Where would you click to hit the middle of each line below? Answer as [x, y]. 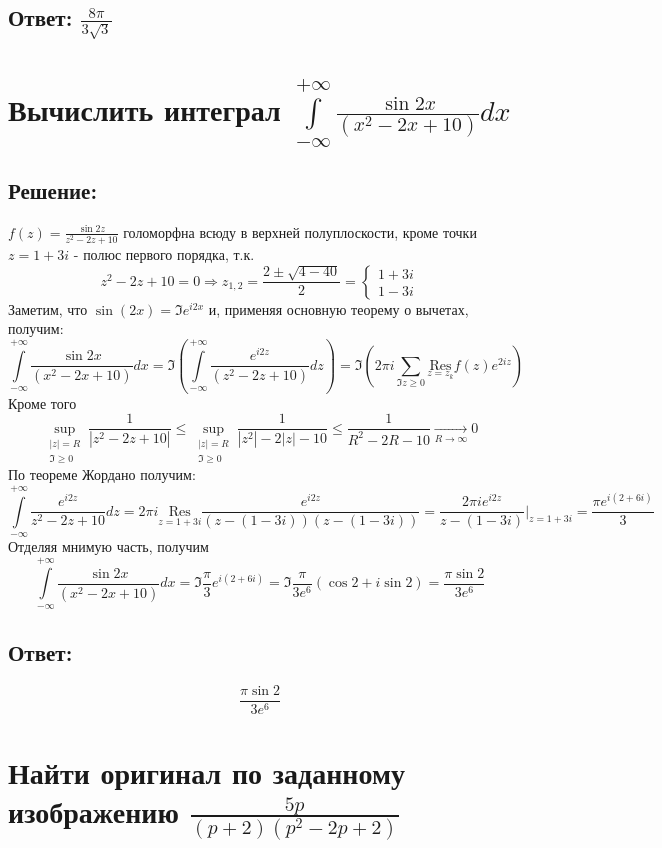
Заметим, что [48, 308]
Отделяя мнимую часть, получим [108, 546]
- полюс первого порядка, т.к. [164, 253]
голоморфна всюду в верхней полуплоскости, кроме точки [300, 231]
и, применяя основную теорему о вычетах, [338, 308]
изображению [93, 811]
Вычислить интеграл [144, 108]
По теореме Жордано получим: [102, 474]
